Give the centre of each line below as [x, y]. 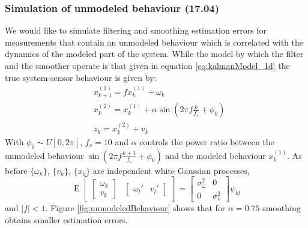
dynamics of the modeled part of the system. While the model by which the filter [154, 54]
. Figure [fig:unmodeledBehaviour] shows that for [135, 208]
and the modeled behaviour [216, 155]
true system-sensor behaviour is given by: [81, 77]
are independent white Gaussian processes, [171, 170]
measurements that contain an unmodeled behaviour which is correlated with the [154, 42]
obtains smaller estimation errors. [67, 219]
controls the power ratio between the [207, 141]
